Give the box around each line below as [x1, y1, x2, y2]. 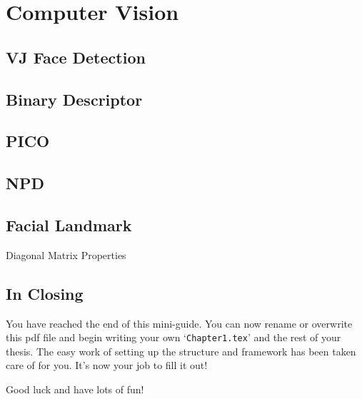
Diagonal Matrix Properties [6, 247, 126, 262]
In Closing [6, 282, 84, 304]
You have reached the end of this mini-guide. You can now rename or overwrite [6, 315, 353, 330]
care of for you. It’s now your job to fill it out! [6, 358, 208, 373]
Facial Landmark [6, 213, 132, 236]
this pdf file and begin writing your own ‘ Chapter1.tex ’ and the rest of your [6, 330, 341, 345]
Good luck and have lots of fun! [6, 381, 144, 396]
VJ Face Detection [6, 46, 146, 68]
